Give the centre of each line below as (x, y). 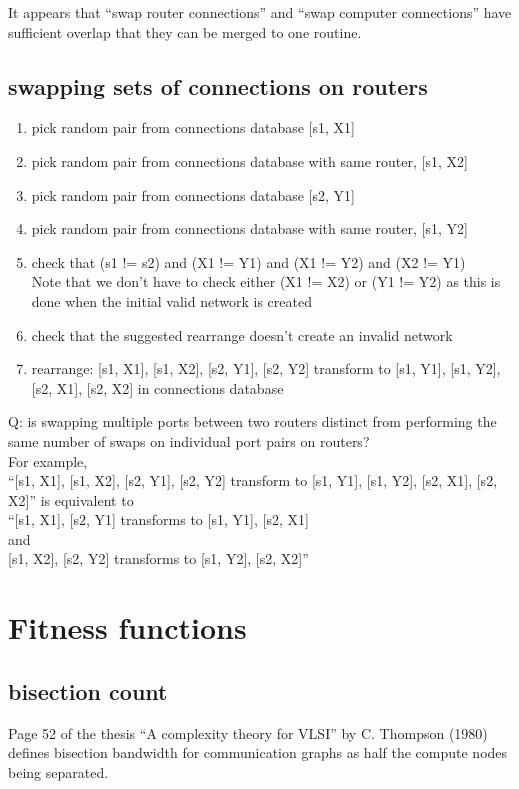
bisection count (88, 690)
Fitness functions (127, 627)
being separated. (58, 771)
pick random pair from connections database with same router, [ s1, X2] (249, 160)
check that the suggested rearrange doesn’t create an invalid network (242, 334)
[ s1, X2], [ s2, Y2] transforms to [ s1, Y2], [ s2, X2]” (158, 558)
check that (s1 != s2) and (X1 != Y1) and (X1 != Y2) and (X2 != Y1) (248, 261)
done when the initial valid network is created (171, 300)
